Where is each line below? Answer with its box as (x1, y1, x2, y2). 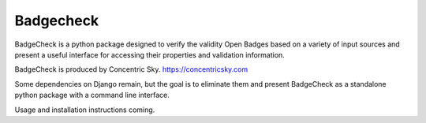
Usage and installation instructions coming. (14, 105, 155, 114)
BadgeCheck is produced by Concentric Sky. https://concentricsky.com (14, 65, 248, 74)
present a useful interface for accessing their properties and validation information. (14, 50, 286, 59)
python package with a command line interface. (14, 91, 170, 100)
